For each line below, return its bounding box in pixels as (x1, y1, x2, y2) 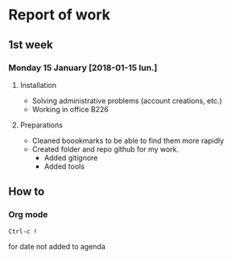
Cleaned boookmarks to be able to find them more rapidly (31, 136, 224, 145)
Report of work (8, 6, 111, 24)
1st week (8, 38, 54, 52)
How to (8, 185, 45, 198)
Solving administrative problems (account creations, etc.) (31, 95, 223, 106)
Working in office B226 (31, 104, 109, 114)
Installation (19, 80, 57, 90)
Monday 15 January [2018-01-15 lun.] (8, 62, 158, 73)
